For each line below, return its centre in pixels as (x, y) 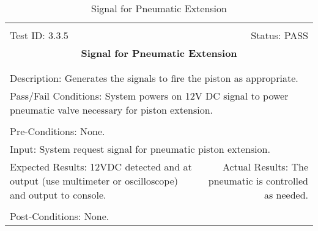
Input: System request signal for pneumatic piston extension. (140, 149)
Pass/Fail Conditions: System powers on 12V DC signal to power (149, 96)
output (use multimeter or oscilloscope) (94, 181)
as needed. (286, 195)
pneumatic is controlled (258, 181)
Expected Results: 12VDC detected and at (101, 167)
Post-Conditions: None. (60, 216)
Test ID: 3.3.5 (39, 35)
